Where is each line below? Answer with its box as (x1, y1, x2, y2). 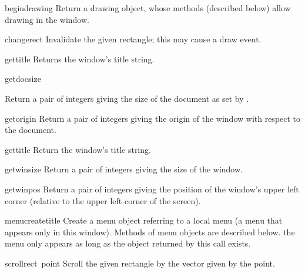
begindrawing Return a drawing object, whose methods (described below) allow (5, 2, 291, 14)
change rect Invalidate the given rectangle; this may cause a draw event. (5, 33, 262, 45)
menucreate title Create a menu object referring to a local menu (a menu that (5, 214, 283, 227)
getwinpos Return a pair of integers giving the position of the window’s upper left (5, 182, 299, 195)
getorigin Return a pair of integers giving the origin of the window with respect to (5, 112, 301, 124)
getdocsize (5, 72, 41, 85)
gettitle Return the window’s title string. (5, 143, 151, 155)
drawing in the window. (5, 13, 89, 25)
